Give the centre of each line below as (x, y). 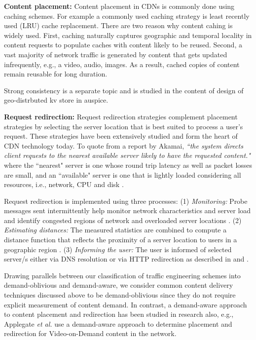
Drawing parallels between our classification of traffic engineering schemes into (122, 275)
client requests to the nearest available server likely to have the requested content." (127, 155)
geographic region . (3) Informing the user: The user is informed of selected (118, 249)
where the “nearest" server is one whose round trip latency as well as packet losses (128, 165)
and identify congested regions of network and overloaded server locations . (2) (123, 220)
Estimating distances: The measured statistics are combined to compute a (115, 230)
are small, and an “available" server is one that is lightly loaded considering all (123, 174)
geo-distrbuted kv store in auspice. (56, 100)
